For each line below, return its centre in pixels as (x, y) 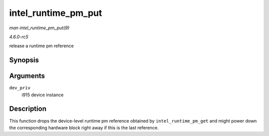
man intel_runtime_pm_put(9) (39, 28)
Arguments (27, 76)
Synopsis (24, 60)
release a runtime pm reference (42, 46)
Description (28, 109)
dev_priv (20, 88)
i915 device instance (43, 95)
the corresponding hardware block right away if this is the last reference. (84, 128)
